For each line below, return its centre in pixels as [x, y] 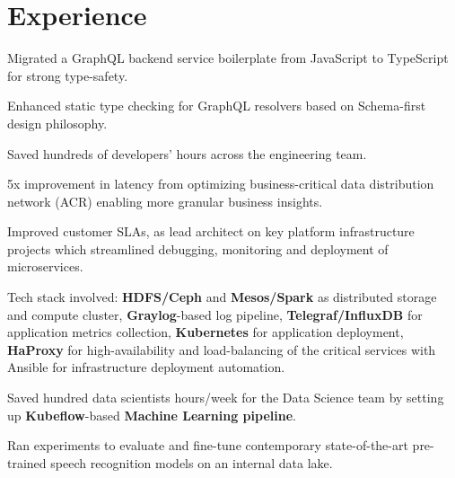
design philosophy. [57, 123]
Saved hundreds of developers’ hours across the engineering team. [187, 153]
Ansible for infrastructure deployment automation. [146, 367]
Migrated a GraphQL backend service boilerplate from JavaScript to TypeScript [228, 58]
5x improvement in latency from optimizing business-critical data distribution [221, 184]
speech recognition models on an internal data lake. [192, 462]
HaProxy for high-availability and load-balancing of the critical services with [222, 349]
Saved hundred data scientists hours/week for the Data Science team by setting [226, 398]
